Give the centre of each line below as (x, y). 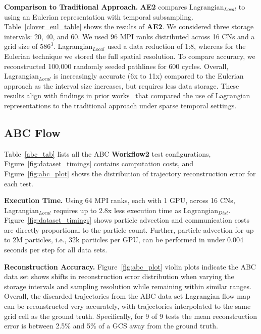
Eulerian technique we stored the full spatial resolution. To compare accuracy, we (130, 56)
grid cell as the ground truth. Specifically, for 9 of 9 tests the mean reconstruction (131, 316)
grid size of (21, 46)
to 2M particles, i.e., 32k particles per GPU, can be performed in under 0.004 (124, 240)
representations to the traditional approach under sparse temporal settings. (120, 105)
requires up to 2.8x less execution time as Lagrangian (136, 210)
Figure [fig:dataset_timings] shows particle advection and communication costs (127, 220)
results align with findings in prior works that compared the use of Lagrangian (127, 95)
